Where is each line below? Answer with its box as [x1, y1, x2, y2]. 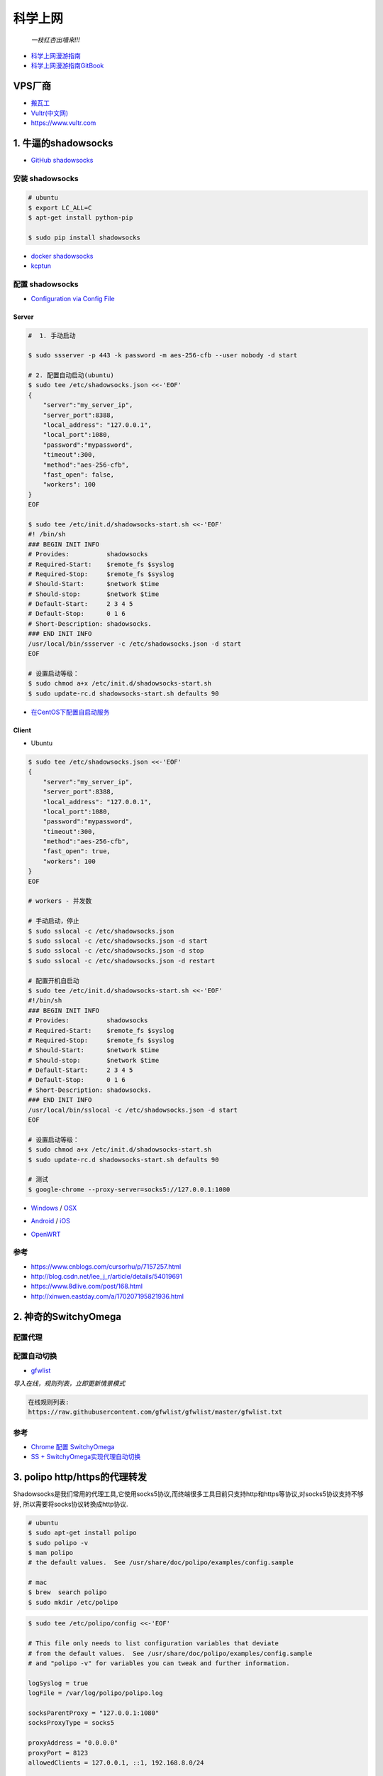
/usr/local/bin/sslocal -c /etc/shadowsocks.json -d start [28, 1105, 238, 1114]
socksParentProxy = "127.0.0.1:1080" [28, 1709, 160, 1717]
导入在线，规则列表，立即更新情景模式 [13, 1379, 126, 1387]
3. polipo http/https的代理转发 [13, 1471, 147, 1483]
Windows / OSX [30, 1203, 77, 1212]
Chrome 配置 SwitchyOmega [30, 1443, 115, 1451]
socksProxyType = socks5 [28, 1719, 115, 1727]
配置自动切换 [13, 1351, 57, 1361]
